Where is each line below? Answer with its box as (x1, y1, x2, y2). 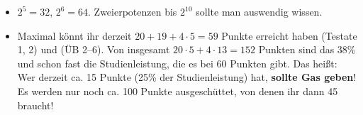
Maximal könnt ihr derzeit (17, 28, 132, 43)
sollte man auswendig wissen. (196, 4, 323, 18)
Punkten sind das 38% (258, 42, 356, 57)
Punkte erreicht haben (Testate (221, 28, 357, 43)
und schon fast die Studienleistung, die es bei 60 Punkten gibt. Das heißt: (17, 55, 337, 70)
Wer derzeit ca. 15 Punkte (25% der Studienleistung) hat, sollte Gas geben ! (17, 70, 357, 84)
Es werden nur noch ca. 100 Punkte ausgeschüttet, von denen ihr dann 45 (17, 83, 338, 98)
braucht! (17, 97, 54, 112)
